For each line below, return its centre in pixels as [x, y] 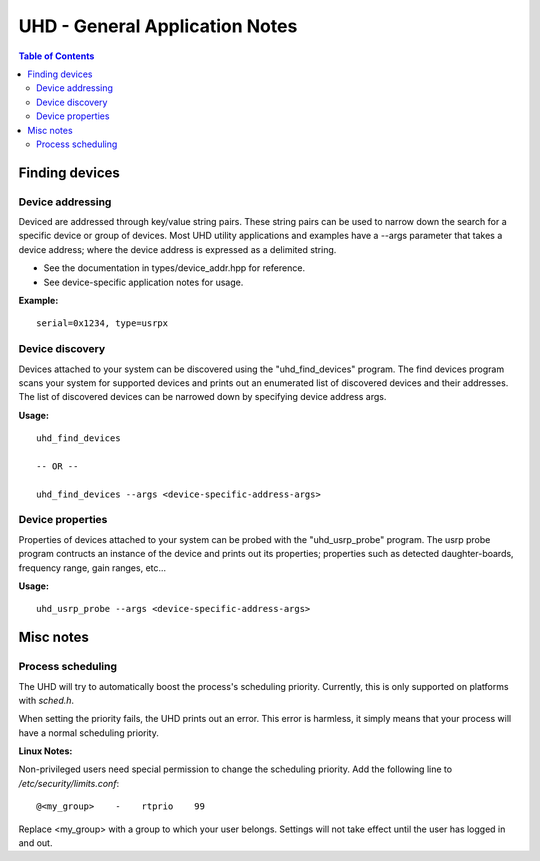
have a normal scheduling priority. [88, 732]
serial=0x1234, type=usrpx [102, 323]
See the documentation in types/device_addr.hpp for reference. [174, 268]
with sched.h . [46, 700]
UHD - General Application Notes [158, 26]
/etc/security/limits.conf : [69, 783]
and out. [35, 843]
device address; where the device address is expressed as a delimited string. [177, 249]
